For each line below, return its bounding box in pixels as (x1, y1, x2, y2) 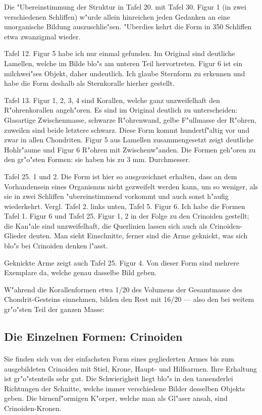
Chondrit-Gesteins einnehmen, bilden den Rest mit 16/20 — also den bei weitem (4, 294, 254, 304)
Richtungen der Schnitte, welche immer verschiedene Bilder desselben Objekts (4, 383, 245, 393)
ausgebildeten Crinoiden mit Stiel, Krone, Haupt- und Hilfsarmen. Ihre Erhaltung (4, 363, 257, 374)
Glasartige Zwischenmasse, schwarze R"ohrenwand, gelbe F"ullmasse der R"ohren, (4, 114, 257, 125)
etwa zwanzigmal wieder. (4, 31, 81, 41)
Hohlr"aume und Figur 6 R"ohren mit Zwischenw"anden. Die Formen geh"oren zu (4, 144, 256, 154)
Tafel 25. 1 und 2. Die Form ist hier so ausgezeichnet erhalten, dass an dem (4, 171, 237, 181)
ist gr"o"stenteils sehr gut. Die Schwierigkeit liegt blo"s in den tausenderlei (4, 373, 233, 384)
